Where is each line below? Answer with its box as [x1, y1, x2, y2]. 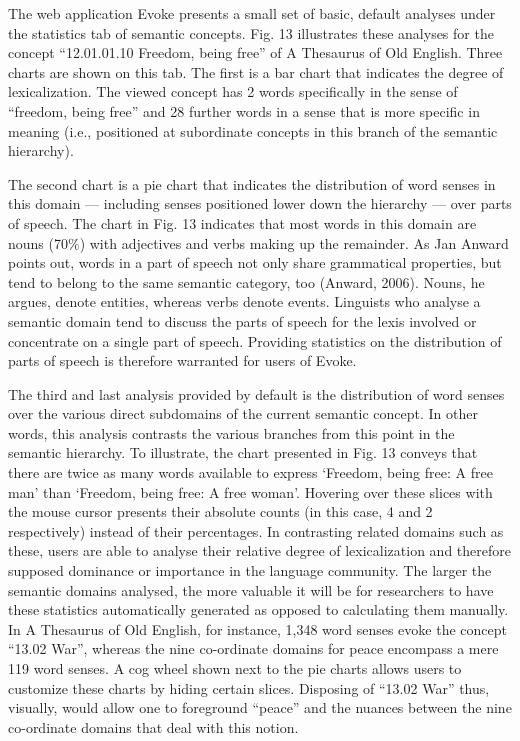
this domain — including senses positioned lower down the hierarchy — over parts [8, 193, 512, 214]
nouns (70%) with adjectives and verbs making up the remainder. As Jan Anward [8, 232, 509, 253]
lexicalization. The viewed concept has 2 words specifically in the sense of [8, 81, 458, 102]
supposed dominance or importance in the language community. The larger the [8, 560, 492, 581]
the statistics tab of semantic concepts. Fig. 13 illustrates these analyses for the [8, 22, 494, 43]
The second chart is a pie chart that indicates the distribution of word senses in [8, 173, 496, 194]
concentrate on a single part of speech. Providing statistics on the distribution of [8, 330, 502, 351]
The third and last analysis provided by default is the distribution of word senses [8, 383, 505, 404]
